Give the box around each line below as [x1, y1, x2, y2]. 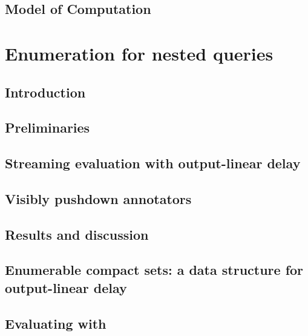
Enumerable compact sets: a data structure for [5, 260, 304, 279]
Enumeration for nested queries [5, 41, 274, 65]
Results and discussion [5, 225, 149, 243]
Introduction [5, 82, 86, 101]
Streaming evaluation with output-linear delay [5, 154, 301, 173]
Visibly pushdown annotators [5, 189, 192, 208]
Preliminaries [5, 118, 90, 137]
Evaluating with [5, 314, 106, 332]
